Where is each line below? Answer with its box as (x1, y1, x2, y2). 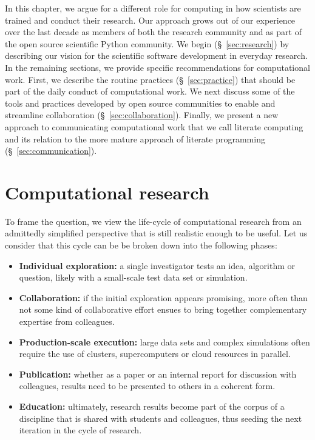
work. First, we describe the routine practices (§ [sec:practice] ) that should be (5, 73, 296, 85)
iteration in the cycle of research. (19, 424, 142, 436)
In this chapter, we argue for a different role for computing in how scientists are (5, 2, 301, 14)
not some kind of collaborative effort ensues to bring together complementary (19, 303, 307, 316)
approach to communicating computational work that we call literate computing (5, 120, 303, 133)
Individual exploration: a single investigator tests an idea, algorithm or (19, 259, 296, 272)
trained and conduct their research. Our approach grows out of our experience (5, 13, 296, 26)
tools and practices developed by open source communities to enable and (5, 96, 276, 109)
